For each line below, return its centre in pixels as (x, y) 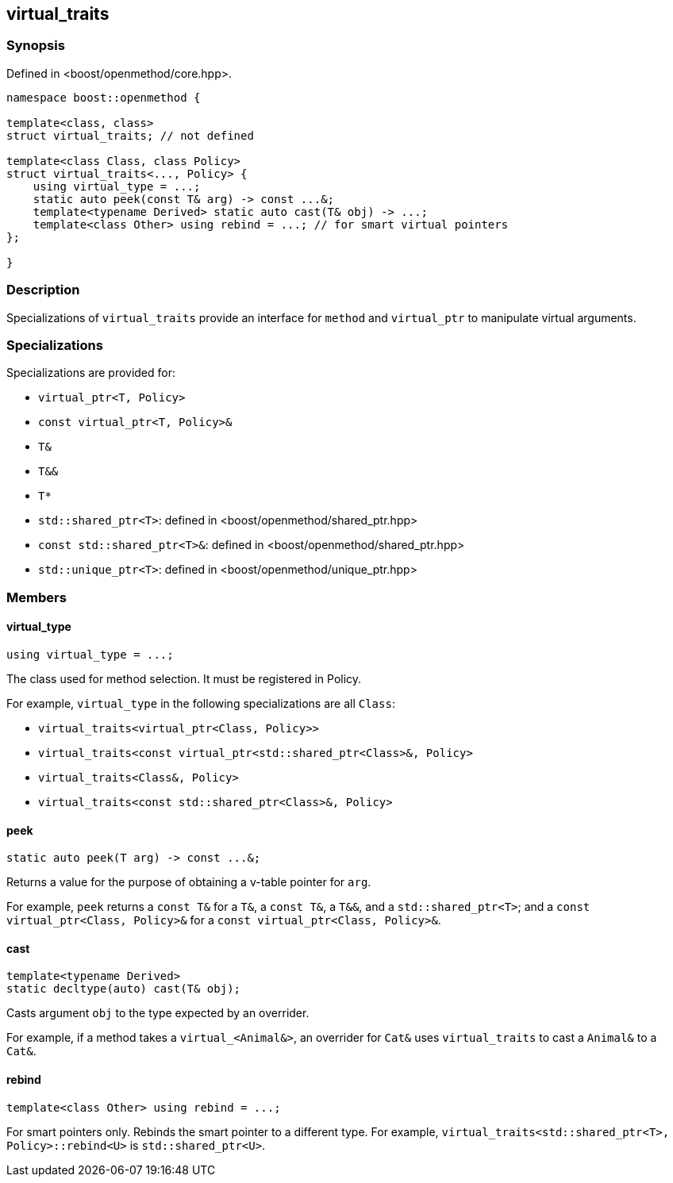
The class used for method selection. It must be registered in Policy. (184, 678)
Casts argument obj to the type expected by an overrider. (158, 1013)
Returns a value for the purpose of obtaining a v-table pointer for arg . (189, 882)
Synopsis (36, 46)
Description (43, 290)
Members (37, 597)
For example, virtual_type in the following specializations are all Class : (201, 703)
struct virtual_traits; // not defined (130, 135)
